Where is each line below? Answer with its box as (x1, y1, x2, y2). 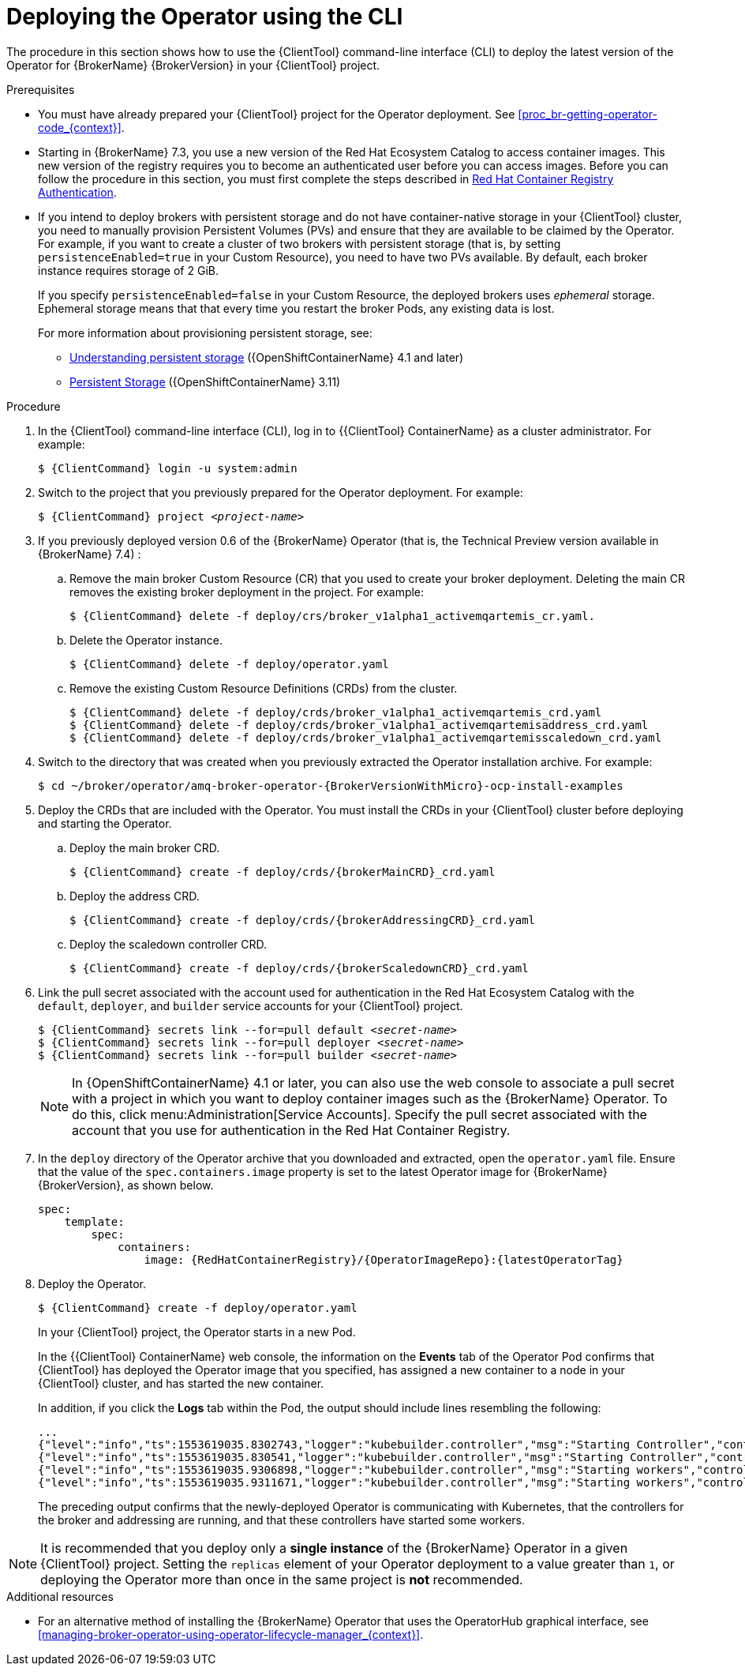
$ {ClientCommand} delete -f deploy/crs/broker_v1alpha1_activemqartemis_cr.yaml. (69, 609, 595, 622)
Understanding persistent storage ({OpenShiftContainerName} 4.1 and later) (69, 350, 464, 364)
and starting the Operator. (38, 816, 172, 830)
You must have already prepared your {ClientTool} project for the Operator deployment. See (38, 107, 515, 121)
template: (64, 1215, 125, 1228)
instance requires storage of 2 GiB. (38, 263, 219, 277)
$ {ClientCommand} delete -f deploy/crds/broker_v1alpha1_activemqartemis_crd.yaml (69, 705, 602, 719)
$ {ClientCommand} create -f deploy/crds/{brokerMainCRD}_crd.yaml (69, 865, 496, 878)
